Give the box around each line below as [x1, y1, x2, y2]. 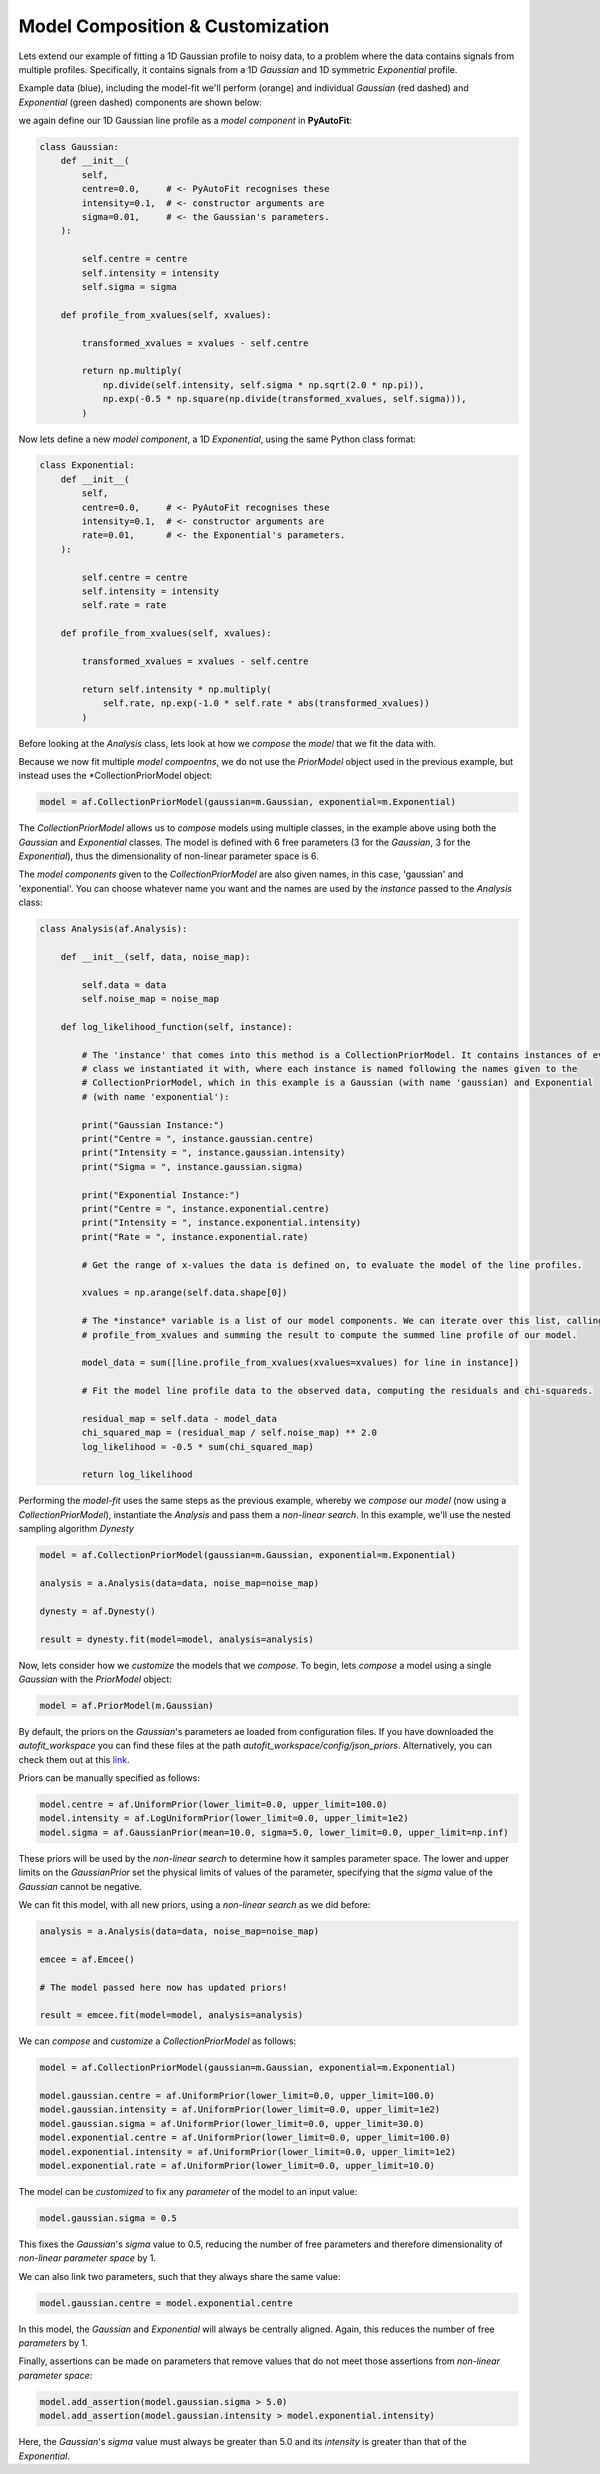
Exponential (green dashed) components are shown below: [18, 96, 262, 108]
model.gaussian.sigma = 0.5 [39, 2212, 177, 2224]
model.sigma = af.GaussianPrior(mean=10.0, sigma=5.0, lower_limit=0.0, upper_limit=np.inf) [39, 1826, 509, 1838]
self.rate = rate [81, 600, 167, 611]
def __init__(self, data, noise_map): [60, 951, 251, 962]
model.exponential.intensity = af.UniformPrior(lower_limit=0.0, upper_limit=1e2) [39, 2146, 457, 2157]
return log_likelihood [81, 1469, 194, 1480]
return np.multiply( [81, 365, 183, 377]
